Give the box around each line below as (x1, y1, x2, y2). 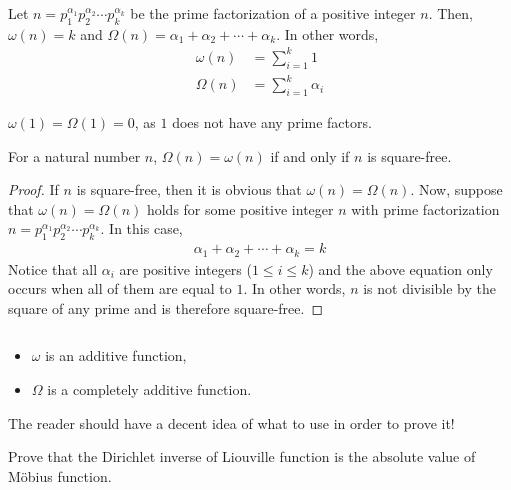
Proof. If (8, 179, 59, 200)
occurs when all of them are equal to (8, 278, 232, 299)
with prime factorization (351, 198, 500, 219)
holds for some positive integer (146, 198, 334, 219)
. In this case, (100, 218, 183, 239)
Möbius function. (8, 465, 112, 486)
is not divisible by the (363, 278, 496, 299)
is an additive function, (45, 345, 187, 366)
